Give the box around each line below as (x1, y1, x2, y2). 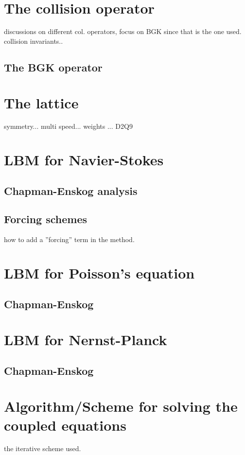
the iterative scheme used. (4, 443, 81, 454)
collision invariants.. (4, 35, 63, 46)
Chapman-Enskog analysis (4, 183, 138, 198)
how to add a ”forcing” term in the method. (4, 234, 135, 245)
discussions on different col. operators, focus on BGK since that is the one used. (4, 26, 242, 36)
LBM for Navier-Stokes (4, 150, 164, 169)
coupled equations (4, 415, 126, 435)
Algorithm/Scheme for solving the (4, 396, 238, 416)
